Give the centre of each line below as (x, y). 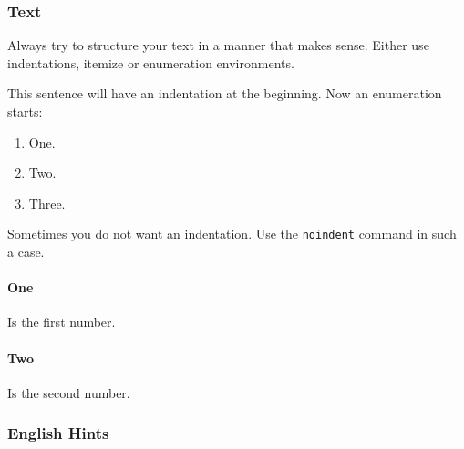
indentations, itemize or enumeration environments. (151, 62)
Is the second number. (69, 392)
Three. (47, 203)
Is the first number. (62, 322)
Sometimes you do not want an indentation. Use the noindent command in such (232, 234)
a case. (26, 252)
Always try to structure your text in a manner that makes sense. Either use (218, 45)
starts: (25, 111)
